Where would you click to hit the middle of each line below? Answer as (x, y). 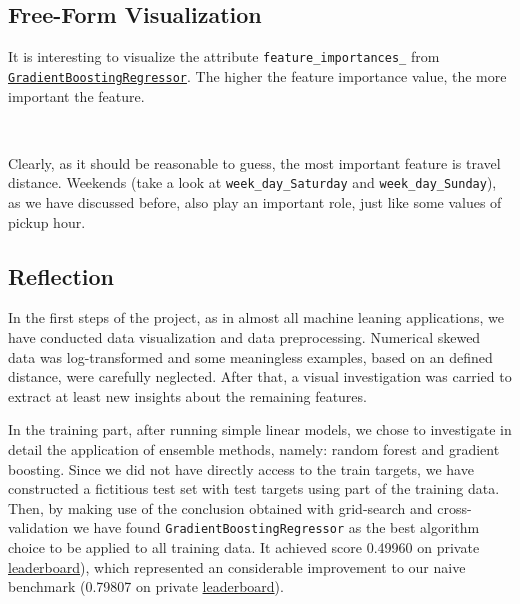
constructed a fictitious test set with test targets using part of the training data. (254, 488)
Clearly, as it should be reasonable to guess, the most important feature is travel (254, 162)
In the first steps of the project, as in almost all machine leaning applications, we (256, 317)
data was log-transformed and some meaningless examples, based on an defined (250, 356)
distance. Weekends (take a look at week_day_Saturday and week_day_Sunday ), (252, 182)
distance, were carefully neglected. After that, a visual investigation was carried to (260, 376)
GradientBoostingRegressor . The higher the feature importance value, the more (257, 75)
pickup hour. (47, 221)
